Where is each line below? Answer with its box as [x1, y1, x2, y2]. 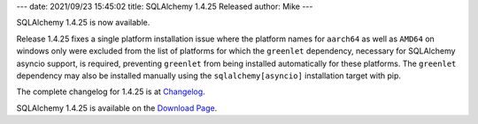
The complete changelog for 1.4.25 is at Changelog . [16, 86, 205, 97]
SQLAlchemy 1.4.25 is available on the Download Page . [16, 102, 218, 113]
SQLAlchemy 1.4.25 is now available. [16, 18, 150, 28]
